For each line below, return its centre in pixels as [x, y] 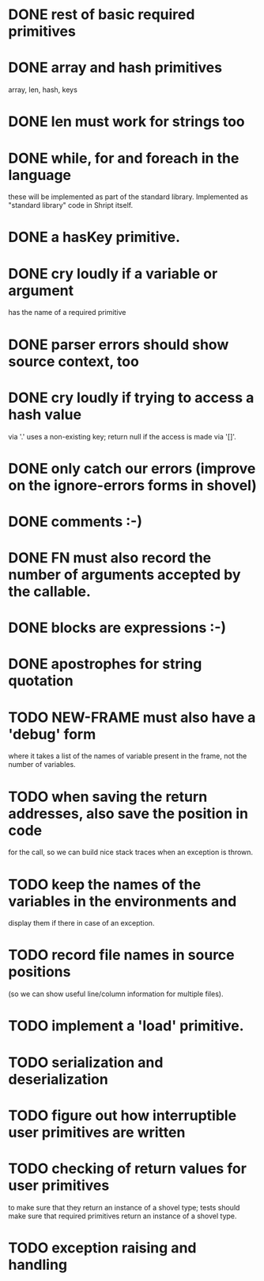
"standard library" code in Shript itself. [70, 205]
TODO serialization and [86, 1062]
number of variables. [42, 765]
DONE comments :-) [75, 522]
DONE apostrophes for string [105, 664]
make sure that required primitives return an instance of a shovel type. [123, 1216]
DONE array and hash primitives [115, 68]
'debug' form [52, 734]
